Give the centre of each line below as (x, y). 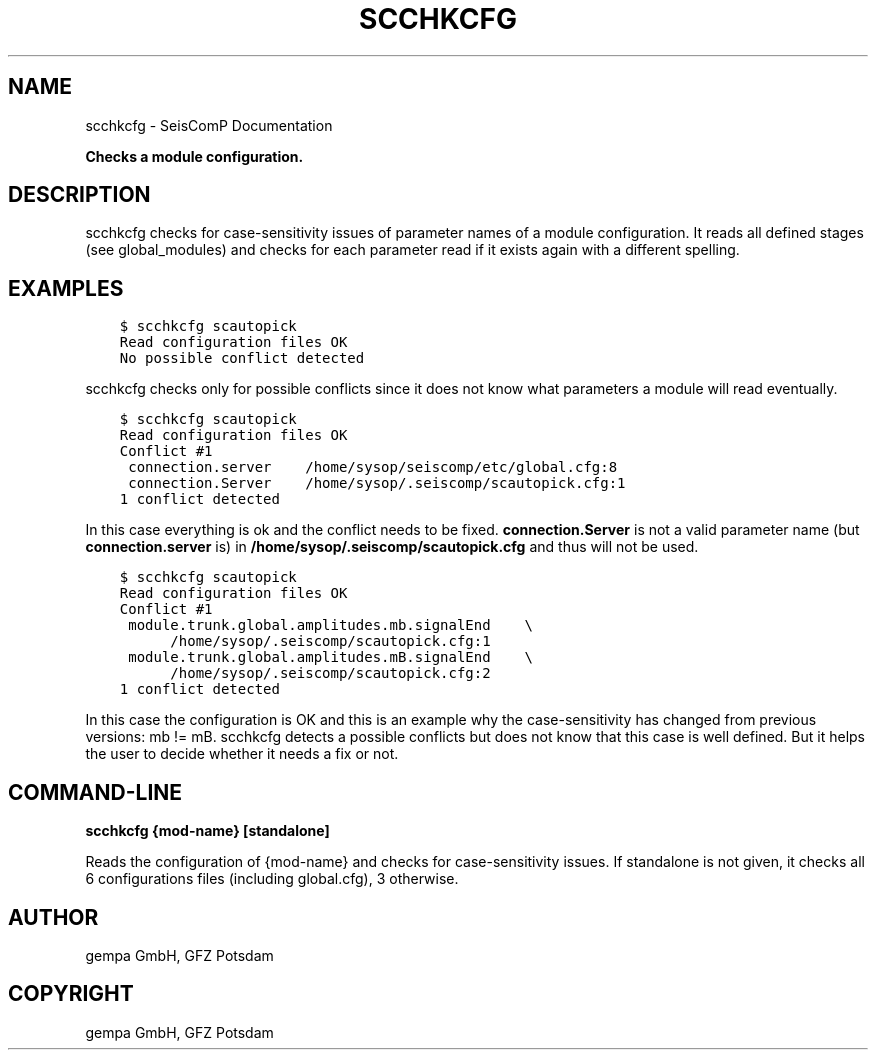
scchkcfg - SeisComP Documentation (209, 125)
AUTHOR (53, 917)
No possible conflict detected (242, 358)
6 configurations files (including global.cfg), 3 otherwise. (272, 879)
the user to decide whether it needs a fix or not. (242, 754)
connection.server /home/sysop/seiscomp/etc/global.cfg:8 (373, 467)
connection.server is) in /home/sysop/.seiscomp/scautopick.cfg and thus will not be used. (392, 547)
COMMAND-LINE (95, 792)
